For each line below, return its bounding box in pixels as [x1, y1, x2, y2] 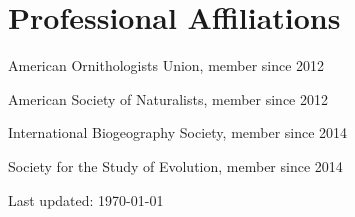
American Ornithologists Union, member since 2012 [8, 55, 325, 76]
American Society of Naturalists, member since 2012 [8, 88, 328, 109]
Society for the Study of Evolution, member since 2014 [8, 155, 343, 176]
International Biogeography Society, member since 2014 [8, 122, 348, 143]
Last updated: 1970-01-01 [8, 189, 164, 210]
